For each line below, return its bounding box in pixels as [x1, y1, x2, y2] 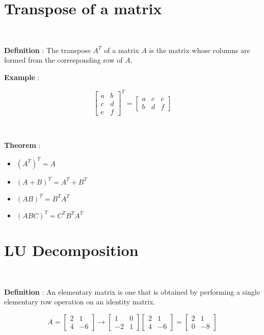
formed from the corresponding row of [4, 55, 123, 65]
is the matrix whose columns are [149, 44, 250, 55]
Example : [4, 71, 40, 82]
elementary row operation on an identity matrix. [4, 296, 155, 307]
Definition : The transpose [4, 44, 91, 55]
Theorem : [4, 139, 41, 150]
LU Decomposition [4, 239, 139, 260]
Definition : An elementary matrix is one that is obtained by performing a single [4, 286, 260, 297]
